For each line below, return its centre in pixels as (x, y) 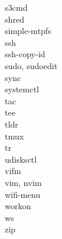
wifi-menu (23, 194)
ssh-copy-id (25, 54)
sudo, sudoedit (31, 65)
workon (18, 206)
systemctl (22, 89)
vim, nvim (23, 182)
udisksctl (21, 159)
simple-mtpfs (28, 31)
